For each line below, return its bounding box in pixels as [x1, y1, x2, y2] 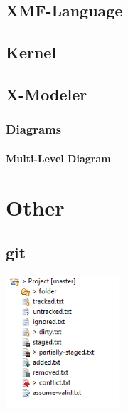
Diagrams [6, 120, 62, 138]
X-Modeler [6, 83, 87, 105]
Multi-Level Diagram [6, 150, 111, 165]
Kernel [6, 41, 57, 63]
